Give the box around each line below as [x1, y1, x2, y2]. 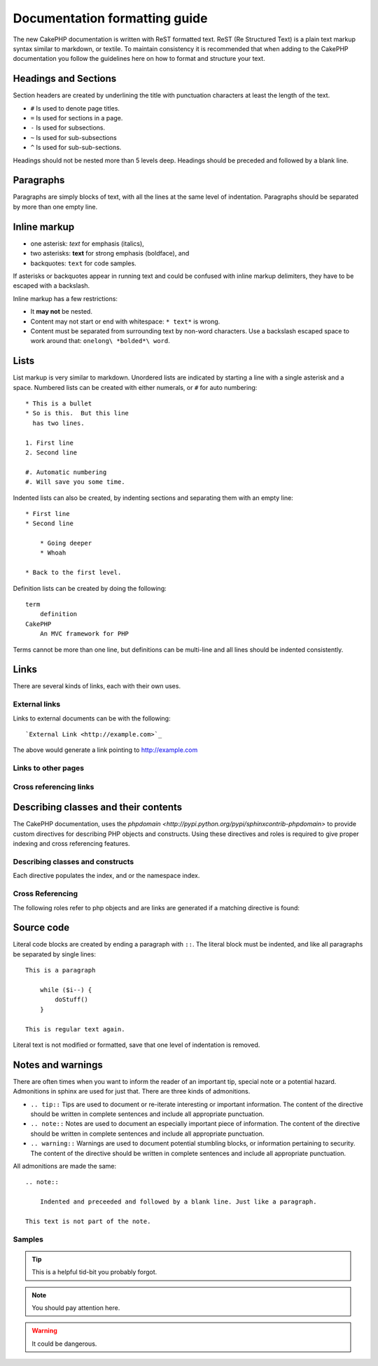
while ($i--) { [39, 986, 92, 994]
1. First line [25, 438, 73, 447]
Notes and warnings [13, 1059, 103, 1071]
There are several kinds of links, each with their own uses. [13, 682, 181, 690]
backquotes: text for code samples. [30, 259, 136, 267]
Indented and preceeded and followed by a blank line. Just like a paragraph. [39, 1198, 317, 1206]
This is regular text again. [25, 1025, 125, 1033]
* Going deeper [39, 539, 92, 548]
